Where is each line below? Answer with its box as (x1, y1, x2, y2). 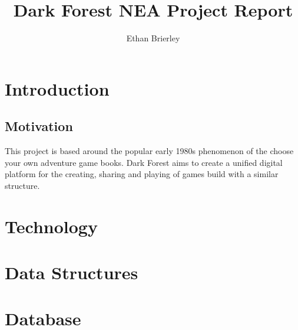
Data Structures (5, 260, 138, 285)
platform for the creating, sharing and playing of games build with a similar (5, 168, 279, 180)
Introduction (5, 76, 110, 100)
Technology (5, 214, 98, 238)
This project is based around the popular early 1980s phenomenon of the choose (5, 145, 294, 157)
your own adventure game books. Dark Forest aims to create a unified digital (5, 156, 283, 168)
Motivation (5, 117, 73, 135)
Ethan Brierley (126, 32, 180, 44)
